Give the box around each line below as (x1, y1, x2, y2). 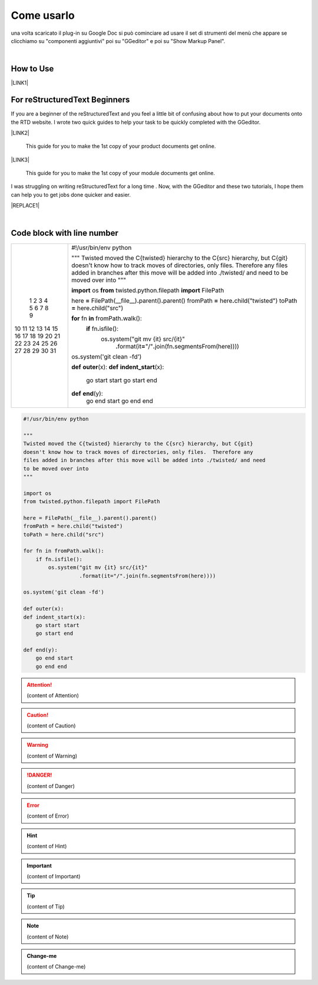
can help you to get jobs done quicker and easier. (11, 191, 131, 198)
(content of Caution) (26, 722, 76, 729)
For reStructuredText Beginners (11, 95, 130, 105)
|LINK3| (11, 156, 29, 163)
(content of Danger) (26, 782, 75, 789)
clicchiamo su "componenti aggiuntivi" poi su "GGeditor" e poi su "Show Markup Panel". (11, 37, 226, 44)
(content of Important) (26, 872, 81, 879)
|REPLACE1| (11, 202, 40, 209)
